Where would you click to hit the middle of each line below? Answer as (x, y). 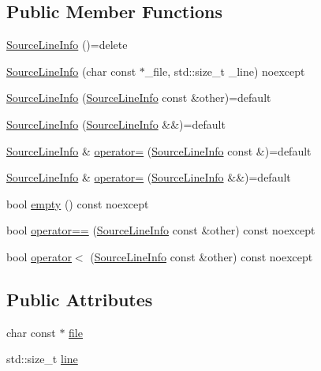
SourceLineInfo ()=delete (67, 45)
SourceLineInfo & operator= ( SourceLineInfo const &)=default (159, 150)
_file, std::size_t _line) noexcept (225, 71)
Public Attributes (80, 299)
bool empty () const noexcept (78, 203)
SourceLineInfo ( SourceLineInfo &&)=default (116, 124)
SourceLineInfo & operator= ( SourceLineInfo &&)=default (149, 177)
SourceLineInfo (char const (71, 71)
